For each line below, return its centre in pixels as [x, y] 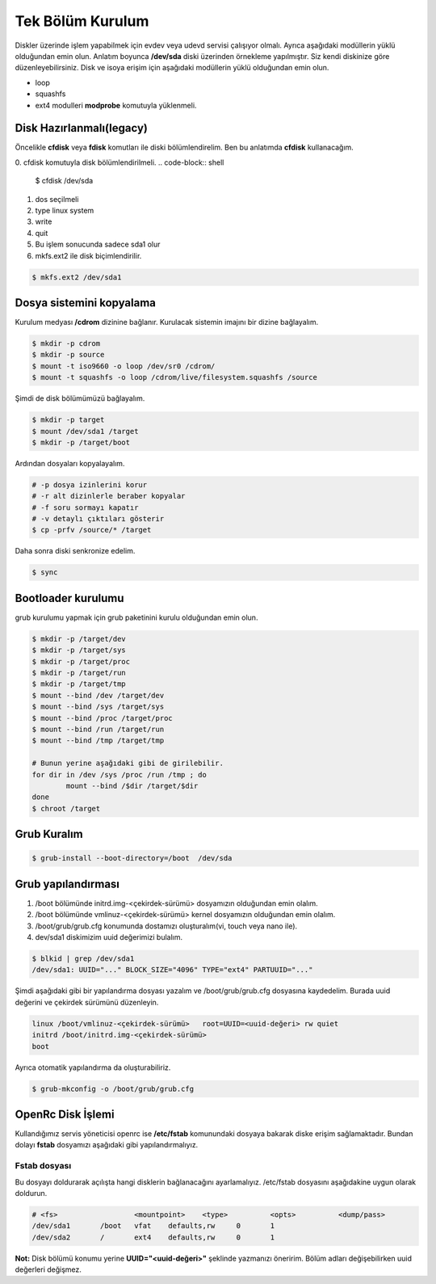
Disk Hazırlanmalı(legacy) [82, 128]
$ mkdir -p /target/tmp [79, 684]
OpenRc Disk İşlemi [65, 1114]
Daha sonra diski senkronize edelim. [75, 551]
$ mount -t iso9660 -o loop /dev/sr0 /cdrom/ [124, 366]
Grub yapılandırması [67, 884]
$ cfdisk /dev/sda [64, 181]
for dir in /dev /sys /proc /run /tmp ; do [119, 775]
